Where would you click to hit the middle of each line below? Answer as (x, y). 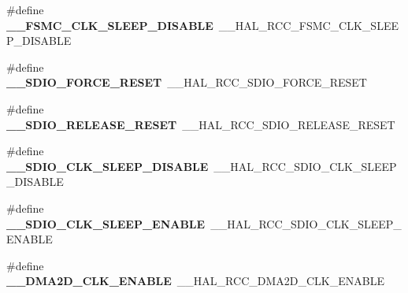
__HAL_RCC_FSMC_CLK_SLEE (308, 25)
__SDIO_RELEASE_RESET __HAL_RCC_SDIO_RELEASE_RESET (201, 124)
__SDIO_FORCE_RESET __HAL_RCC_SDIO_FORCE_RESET (187, 82)
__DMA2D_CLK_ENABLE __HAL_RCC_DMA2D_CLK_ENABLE (195, 281)
